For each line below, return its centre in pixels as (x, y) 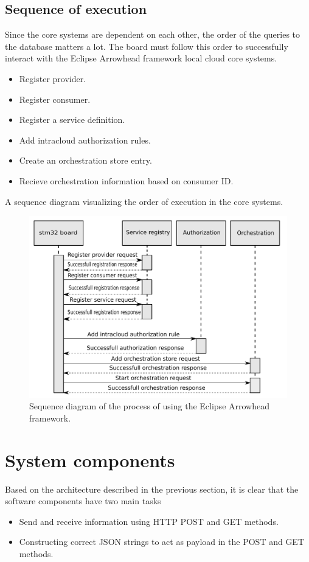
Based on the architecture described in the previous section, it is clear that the (152, 489)
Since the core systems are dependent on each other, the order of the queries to (153, 34)
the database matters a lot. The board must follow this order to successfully (147, 46)
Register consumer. (55, 99)
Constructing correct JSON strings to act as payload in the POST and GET (162, 542)
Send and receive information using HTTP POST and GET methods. (149, 521)
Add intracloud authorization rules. (85, 140)
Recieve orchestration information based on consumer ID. (126, 180)
